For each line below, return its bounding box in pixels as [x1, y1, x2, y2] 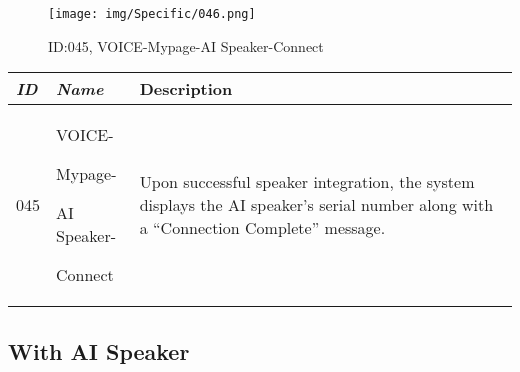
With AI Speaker [8, 335, 190, 366]
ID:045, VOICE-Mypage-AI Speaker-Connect [48, 35, 324, 56]
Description [139, 77, 233, 101]
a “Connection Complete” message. [139, 216, 386, 240]
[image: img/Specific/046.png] [48, 7, 256, 21]
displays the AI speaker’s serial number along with [139, 193, 494, 217]
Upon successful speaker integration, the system [139, 170, 475, 194]
